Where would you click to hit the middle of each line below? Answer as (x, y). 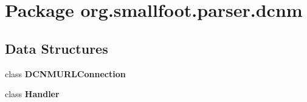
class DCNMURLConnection (65, 73)
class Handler (32, 94)
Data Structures (57, 48)
